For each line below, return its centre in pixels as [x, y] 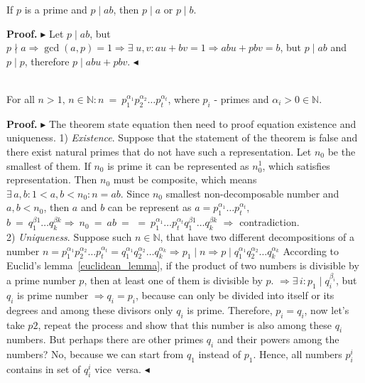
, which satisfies [296, 165]
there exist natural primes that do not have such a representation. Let [159, 151]
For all [21, 98]
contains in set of [44, 369]
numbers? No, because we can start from [95, 354]
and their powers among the [278, 339]
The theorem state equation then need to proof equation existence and [202, 123]
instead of [220, 354]
